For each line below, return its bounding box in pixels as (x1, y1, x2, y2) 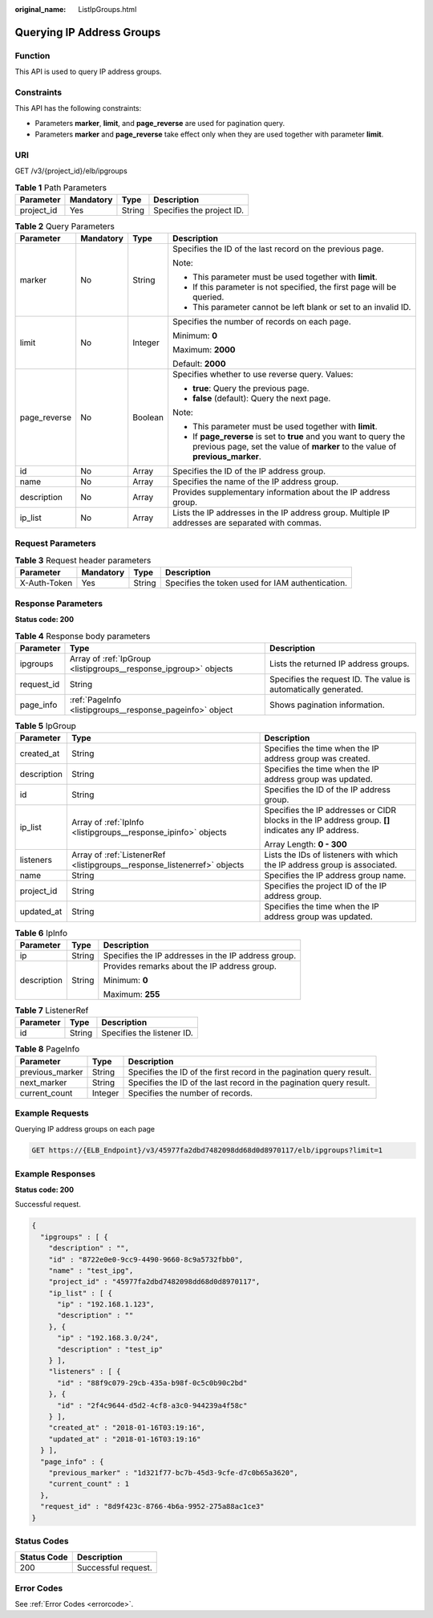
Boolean (132, 412, 164, 423)
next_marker (19, 1076, 67, 1087)
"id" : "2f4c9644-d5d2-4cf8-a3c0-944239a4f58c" (57, 1401, 248, 1410)
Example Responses (14, 1168, 96, 1179)
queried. (192, 291, 225, 303)
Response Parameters (14, 598, 103, 609)
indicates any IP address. (264, 825, 360, 836)
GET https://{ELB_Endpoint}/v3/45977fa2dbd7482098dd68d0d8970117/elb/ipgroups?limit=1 (31, 1146, 383, 1155)
